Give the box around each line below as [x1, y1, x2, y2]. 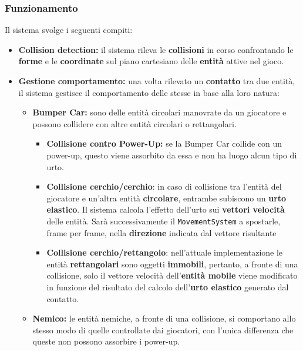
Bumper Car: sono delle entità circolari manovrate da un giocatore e [32, 106, 287, 118]
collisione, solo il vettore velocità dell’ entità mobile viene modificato [46, 269, 298, 282]
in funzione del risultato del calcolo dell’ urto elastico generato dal [46, 280, 289, 293]
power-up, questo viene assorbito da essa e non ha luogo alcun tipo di [46, 148, 297, 161]
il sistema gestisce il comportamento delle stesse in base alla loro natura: [18, 86, 280, 98]
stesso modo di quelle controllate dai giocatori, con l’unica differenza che [32, 323, 294, 336]
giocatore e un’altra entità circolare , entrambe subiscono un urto [46, 191, 287, 204]
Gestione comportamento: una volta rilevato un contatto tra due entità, [18, 75, 295, 87]
